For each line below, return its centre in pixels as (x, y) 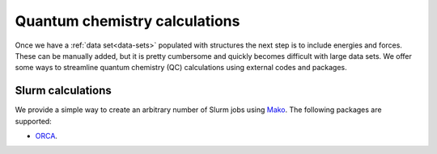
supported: (33, 121)
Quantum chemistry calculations (127, 21)
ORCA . (47, 136)
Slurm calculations (64, 91)
